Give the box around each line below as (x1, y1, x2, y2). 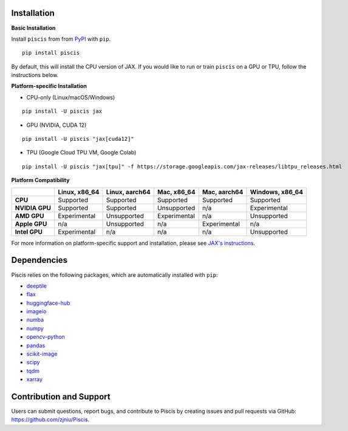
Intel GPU (15, 228, 43, 236)
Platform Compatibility (11, 177, 70, 184)
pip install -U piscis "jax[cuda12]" (22, 135, 135, 143)
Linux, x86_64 (58, 188, 100, 196)
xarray (26, 376, 43, 383)
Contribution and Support (11, 392, 111, 402)
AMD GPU (15, 211, 45, 220)
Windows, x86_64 (250, 188, 304, 196)
